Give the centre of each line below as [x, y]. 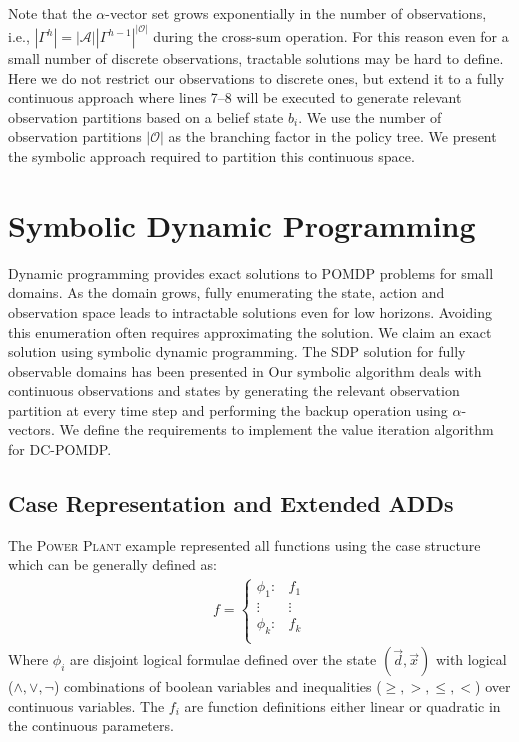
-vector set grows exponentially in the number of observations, [296, 13]
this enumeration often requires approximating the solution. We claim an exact [250, 331]
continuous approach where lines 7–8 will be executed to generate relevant [235, 97]
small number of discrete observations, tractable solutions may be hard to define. [256, 58]
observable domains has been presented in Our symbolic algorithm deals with [245, 370]
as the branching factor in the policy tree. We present [332, 136]
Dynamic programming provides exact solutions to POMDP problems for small [251, 272]
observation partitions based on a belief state [146, 116]
